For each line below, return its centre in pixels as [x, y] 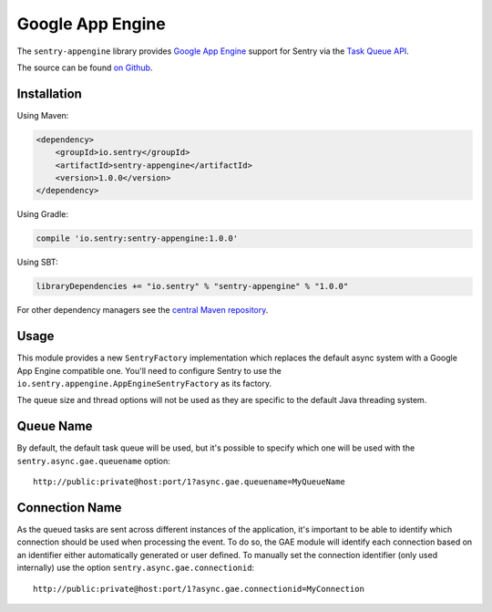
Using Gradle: [42, 214]
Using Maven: [43, 115]
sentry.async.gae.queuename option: [93, 461]
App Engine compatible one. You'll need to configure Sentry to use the [149, 370]
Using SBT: [37, 262]
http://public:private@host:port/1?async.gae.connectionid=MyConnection [199, 589]
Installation [49, 93]
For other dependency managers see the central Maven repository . [143, 310]
